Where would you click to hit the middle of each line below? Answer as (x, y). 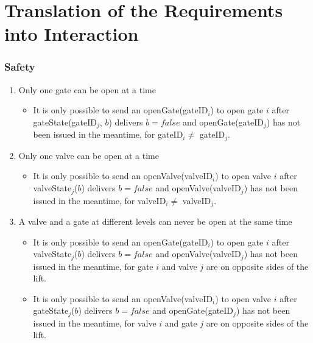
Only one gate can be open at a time (87, 89)
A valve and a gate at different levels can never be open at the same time (155, 221)
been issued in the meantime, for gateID (108, 134)
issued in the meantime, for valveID (100, 200)
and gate (181, 323)
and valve (179, 266)
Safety (20, 67)
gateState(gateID (65, 122)
